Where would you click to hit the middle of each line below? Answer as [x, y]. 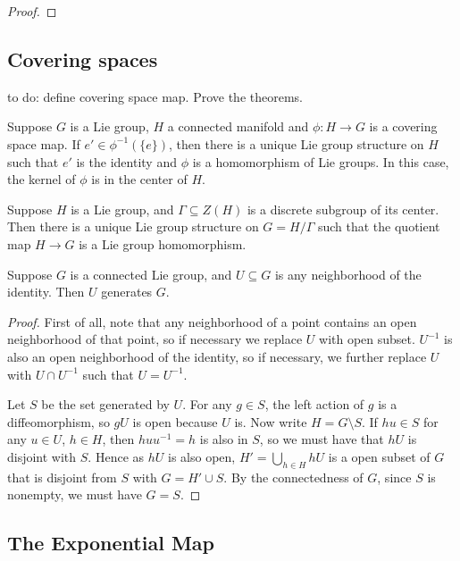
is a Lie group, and [122, 209]
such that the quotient [379, 226]
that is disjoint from [62, 477]
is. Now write [271, 421]
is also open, [201, 456]
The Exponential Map [111, 543]
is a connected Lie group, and [151, 274]
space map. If [44, 143]
